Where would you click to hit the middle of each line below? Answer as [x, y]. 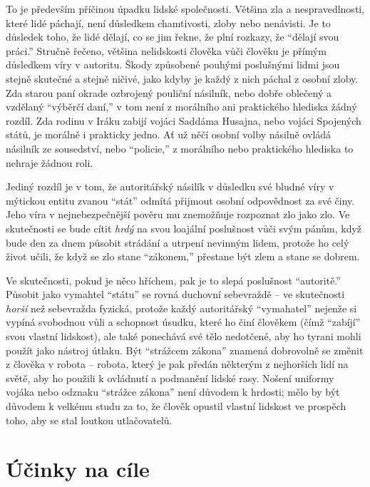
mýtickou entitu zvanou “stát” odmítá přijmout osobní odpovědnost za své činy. [180, 200]
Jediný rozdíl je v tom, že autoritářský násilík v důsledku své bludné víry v [170, 186]
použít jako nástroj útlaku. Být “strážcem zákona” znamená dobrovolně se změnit [185, 350]
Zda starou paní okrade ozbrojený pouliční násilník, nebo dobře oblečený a [169, 92]
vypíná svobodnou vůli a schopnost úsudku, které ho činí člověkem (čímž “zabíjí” [183, 322]
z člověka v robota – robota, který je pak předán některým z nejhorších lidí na [177, 364]
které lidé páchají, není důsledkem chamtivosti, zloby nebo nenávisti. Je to [168, 22]
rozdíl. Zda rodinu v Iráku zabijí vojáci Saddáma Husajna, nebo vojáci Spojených [184, 120]
